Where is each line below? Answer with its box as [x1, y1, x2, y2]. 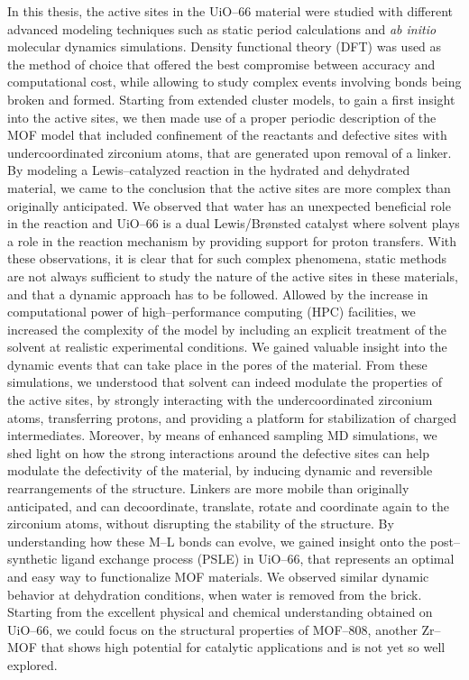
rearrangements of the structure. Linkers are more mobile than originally [7, 479, 409, 498]
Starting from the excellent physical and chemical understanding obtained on [7, 602, 433, 621]
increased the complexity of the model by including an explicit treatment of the [7, 319, 447, 338]
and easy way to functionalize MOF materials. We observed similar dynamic [7, 567, 429, 585]
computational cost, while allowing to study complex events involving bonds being [7, 72, 462, 91]
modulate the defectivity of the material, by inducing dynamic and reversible [7, 461, 433, 480]
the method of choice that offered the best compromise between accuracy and [7, 54, 436, 73]
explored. [7, 655, 58, 674]
